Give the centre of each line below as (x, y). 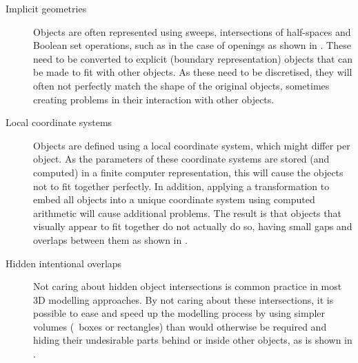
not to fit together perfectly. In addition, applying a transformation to (181, 186)
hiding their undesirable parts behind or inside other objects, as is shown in (193, 340)
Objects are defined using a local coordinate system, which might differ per (192, 145)
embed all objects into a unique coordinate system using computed (174, 199)
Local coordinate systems (59, 122)
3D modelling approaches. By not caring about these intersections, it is (183, 299)
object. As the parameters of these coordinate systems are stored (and (181, 159)
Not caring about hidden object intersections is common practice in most (188, 286)
